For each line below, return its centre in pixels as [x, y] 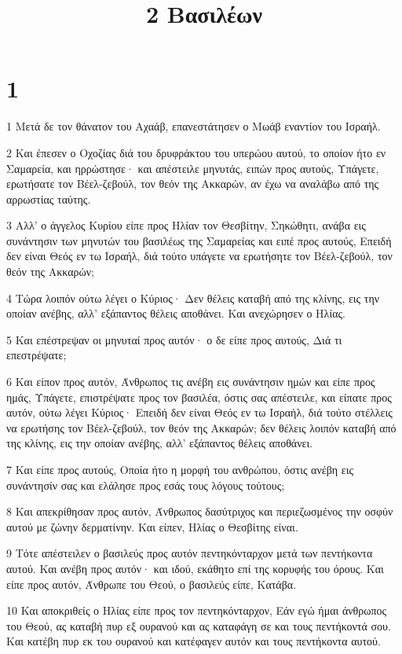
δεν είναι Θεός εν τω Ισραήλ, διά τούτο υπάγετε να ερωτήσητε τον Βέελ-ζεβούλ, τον [199, 256]
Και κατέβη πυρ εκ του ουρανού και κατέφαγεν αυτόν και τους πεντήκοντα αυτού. [194, 641]
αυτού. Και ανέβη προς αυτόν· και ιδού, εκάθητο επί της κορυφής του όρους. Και [195, 568]
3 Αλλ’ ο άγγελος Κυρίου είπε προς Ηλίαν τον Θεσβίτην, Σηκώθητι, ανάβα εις [186, 225]
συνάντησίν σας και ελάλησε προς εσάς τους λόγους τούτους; [146, 485]
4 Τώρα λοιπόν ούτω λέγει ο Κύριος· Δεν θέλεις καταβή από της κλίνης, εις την [193, 298]
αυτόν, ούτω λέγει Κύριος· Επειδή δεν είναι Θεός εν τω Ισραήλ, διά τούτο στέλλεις [199, 412]
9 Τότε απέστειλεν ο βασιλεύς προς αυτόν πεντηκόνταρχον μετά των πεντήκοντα [190, 553]
